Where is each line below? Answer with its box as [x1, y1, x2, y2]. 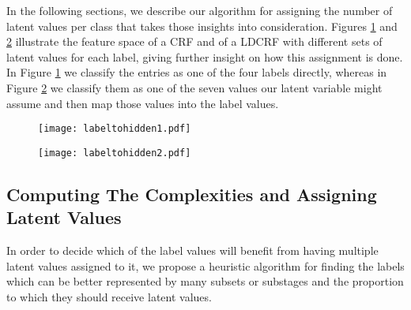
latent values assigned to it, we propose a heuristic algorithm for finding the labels [6, 257, 405, 274]
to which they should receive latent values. [6, 288, 212, 304]
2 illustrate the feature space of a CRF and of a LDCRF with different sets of [6, 33, 383, 50]
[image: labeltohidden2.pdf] [38, 147, 191, 159]
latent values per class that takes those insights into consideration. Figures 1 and [6, 17, 398, 34]
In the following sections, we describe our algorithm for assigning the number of [6, 2, 393, 18]
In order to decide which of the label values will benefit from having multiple [6, 242, 379, 259]
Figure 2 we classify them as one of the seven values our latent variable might [6, 79, 383, 95]
